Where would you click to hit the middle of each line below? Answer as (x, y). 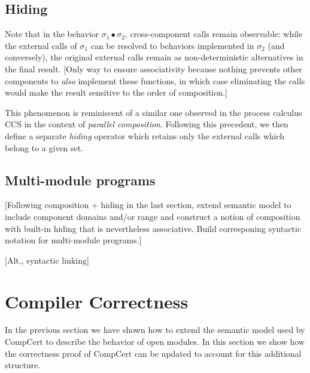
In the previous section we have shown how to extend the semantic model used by (155, 330)
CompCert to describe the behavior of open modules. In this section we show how (155, 342)
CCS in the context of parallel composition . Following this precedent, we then (147, 124)
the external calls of (41, 45)
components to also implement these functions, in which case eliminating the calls (155, 80)
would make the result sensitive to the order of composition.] (116, 92)
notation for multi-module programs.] (73, 240)
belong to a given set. (44, 147)
